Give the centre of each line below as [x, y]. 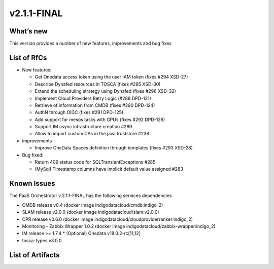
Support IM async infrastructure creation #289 [83, 127]
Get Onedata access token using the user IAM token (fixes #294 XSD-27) [111, 77]
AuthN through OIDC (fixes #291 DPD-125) [79, 112]
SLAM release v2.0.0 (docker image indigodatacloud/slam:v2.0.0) [91, 212]
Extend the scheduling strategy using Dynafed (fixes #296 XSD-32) [105, 91]
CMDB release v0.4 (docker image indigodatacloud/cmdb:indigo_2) [93, 205]
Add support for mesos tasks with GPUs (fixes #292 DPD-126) [100, 120]
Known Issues [32, 184]
